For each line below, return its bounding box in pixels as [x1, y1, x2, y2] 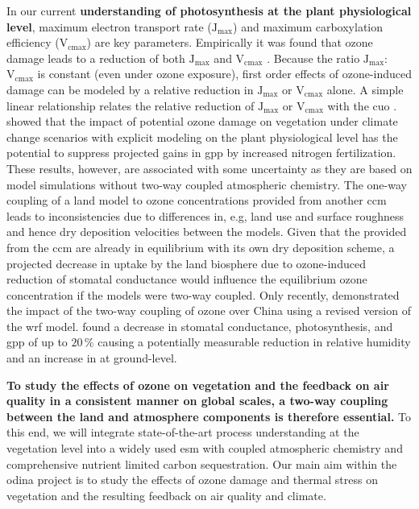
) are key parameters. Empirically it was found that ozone [86, 34, 373, 51]
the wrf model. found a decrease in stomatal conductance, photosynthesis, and [6, 317, 393, 334]
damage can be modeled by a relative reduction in [6, 81, 254, 97]
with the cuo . [327, 97, 397, 114]
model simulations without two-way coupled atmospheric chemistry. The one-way [6, 176, 407, 192]
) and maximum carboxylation [233, 18, 384, 35]
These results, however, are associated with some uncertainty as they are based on [6, 159, 413, 176]
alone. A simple [326, 81, 404, 97]
